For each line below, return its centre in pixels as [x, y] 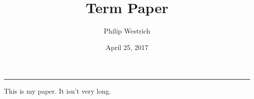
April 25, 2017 [127, 47]
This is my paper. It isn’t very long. [58, 91]
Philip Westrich [127, 31]
